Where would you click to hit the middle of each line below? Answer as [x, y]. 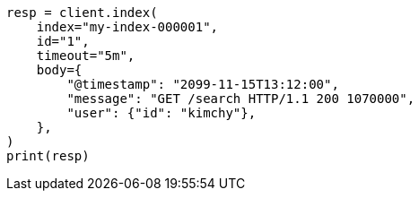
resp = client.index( [82, 13]
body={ [59, 70]
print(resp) [48, 156]
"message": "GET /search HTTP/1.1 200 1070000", [241, 99]
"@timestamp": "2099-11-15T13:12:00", [203, 84]
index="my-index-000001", [127, 27]
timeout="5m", [86, 56]
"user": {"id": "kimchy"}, [161, 113]
